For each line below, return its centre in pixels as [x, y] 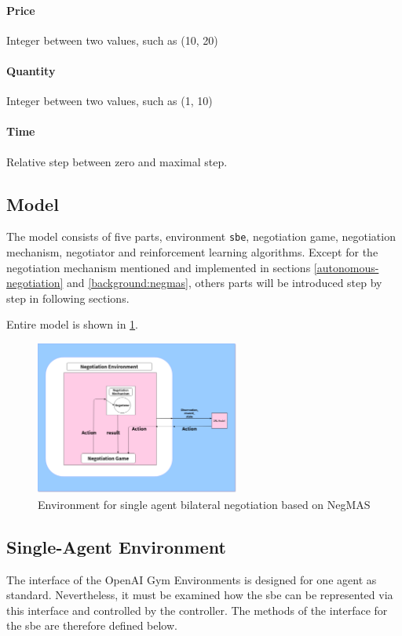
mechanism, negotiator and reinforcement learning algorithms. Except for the [192, 252]
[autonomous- [346, 267]
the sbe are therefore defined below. [92, 625]
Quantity [31, 70]
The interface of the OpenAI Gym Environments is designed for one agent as [192, 579]
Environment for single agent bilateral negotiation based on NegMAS [204, 504]
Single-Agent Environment [116, 546]
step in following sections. [68, 298]
